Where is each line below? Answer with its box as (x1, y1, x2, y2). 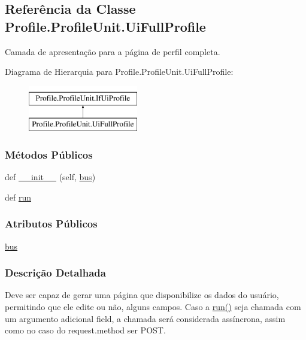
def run (5, 190, 32, 203)
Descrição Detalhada (5, 265, 106, 280)
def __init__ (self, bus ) (5, 171, 96, 183)
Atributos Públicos (5, 216, 98, 231)
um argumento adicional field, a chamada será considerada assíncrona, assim (5, 312, 286, 324)
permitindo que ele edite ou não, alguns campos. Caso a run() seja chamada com (5, 300, 301, 312)
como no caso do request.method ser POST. (5, 324, 166, 336)
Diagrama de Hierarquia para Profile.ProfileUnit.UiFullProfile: (5, 65, 234, 78)
